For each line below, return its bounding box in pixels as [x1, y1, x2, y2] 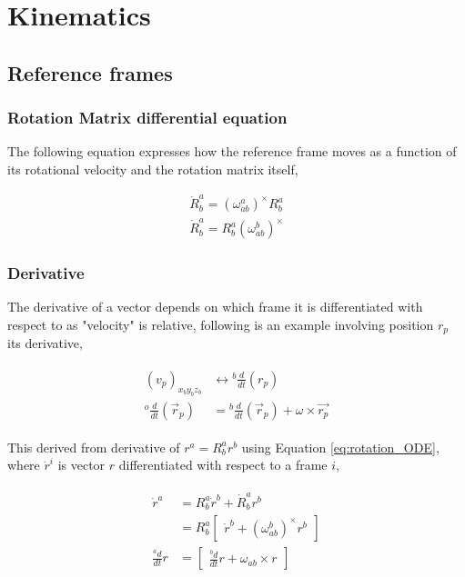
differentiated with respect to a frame [118, 455, 328, 474]
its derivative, [7, 333, 83, 353]
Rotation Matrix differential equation [7, 106, 288, 129]
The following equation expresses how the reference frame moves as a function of [7, 142, 457, 161]
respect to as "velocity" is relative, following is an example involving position [7, 314, 434, 333]
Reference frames [7, 58, 173, 86]
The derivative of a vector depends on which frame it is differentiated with [7, 297, 423, 316]
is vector [57, 455, 106, 474]
